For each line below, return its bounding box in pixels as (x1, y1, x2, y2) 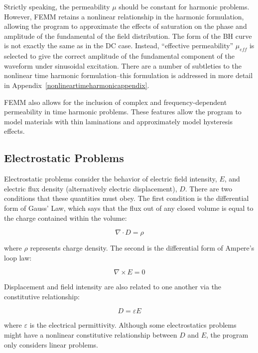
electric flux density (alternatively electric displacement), (4, 183, 177, 193)
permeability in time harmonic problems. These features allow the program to (4, 106, 242, 117)
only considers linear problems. (4, 339, 98, 350)
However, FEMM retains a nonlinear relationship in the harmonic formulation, (4, 11, 244, 21)
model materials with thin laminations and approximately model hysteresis (4, 116, 233, 126)
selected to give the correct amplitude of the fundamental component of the (4, 51, 235, 61)
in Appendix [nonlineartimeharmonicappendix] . (4, 80, 149, 90)
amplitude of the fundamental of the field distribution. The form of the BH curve (4, 30, 252, 41)
